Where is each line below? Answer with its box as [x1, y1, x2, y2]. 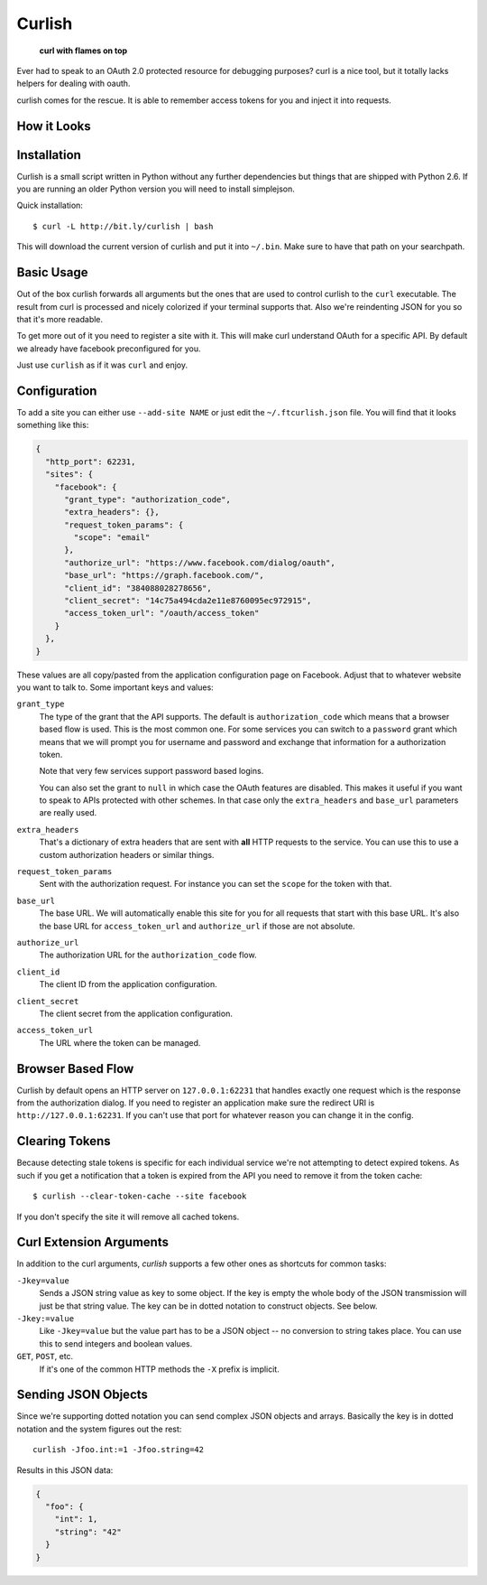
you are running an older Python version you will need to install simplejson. [16, 183, 295, 194]
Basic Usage [16, 265, 88, 280]
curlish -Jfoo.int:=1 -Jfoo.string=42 [32, 1445, 205, 1455]
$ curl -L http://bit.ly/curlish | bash [32, 221, 214, 231]
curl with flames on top [39, 45, 128, 56]
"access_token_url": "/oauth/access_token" [64, 608, 260, 619]
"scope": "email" [73, 533, 151, 543]
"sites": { [45, 470, 94, 480]
